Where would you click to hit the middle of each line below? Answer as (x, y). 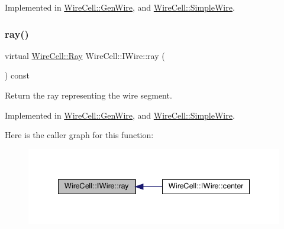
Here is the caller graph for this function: (79, 135)
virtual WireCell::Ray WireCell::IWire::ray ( (85, 55)
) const (17, 75)
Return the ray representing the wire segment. (88, 95)
